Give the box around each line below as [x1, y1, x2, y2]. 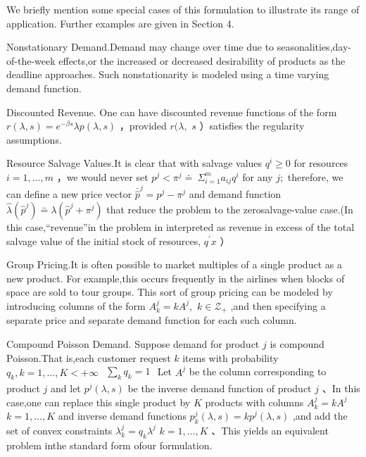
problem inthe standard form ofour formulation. [6, 437, 213, 452]
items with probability [182, 350, 279, 365]
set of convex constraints [6, 422, 113, 437]
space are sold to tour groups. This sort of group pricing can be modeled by [6, 284, 333, 299]
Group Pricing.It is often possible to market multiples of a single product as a [6, 257, 342, 272]
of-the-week [6, 53, 56, 68]
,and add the [292, 408, 348, 423]
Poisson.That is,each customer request [6, 350, 171, 365]
